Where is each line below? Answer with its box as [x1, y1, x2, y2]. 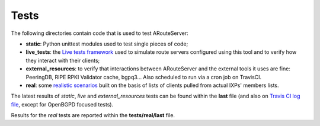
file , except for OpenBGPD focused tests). [11, 101, 114, 108]
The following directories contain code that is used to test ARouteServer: [11, 30, 189, 37]
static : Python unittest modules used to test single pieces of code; [25, 40, 188, 47]
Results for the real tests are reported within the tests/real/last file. [11, 112, 175, 119]
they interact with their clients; [25, 57, 100, 64]
